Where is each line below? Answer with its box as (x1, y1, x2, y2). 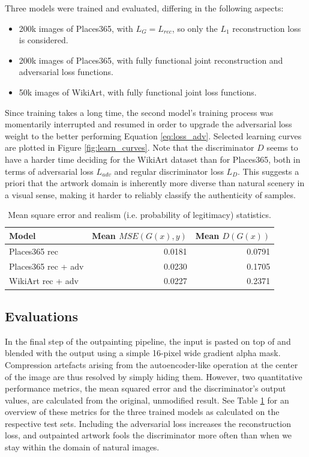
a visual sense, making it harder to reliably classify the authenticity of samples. (5, 188, 296, 201)
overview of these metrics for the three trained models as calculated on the (5, 405, 280, 418)
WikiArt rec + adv (9, 274, 79, 287)
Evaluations (5, 306, 78, 325)
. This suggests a (238, 165, 299, 177)
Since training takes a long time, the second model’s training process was (5, 106, 274, 118)
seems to (266, 141, 298, 154)
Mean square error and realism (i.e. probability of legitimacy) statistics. (8, 208, 271, 221)
